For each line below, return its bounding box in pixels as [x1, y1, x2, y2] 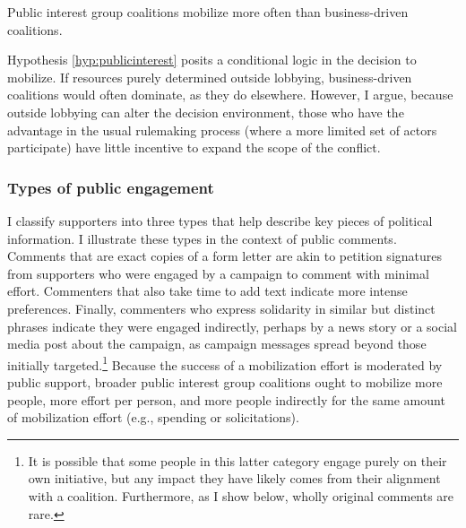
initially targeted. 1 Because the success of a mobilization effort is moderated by [7, 352, 443, 374]
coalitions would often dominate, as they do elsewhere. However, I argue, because [7, 85, 453, 104]
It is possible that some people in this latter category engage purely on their [28, 451, 447, 470]
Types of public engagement [7, 176, 214, 198]
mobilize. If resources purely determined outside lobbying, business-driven [7, 67, 412, 86]
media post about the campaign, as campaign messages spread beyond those [7, 334, 427, 353]
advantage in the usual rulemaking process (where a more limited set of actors [7, 120, 437, 139]
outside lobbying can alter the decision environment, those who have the [7, 102, 404, 121]
